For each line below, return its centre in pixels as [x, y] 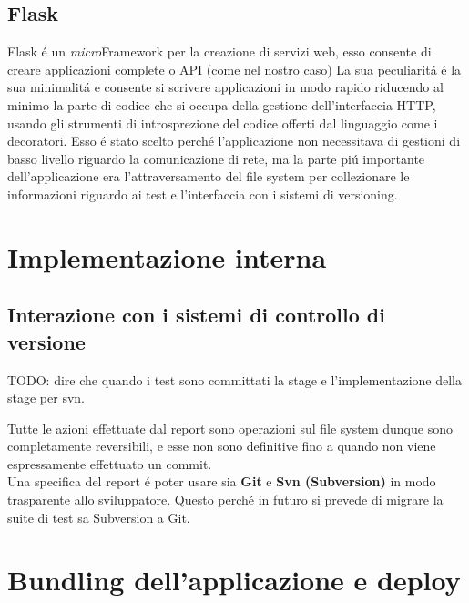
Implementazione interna [167, 256]
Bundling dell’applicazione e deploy [234, 580]
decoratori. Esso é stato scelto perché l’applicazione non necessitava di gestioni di [234, 141]
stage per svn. [46, 398]
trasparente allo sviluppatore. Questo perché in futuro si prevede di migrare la [225, 500]
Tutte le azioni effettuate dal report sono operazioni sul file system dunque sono [230, 428]
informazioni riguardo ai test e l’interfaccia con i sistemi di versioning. [203, 194]
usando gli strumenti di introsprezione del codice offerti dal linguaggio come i [223, 123]
